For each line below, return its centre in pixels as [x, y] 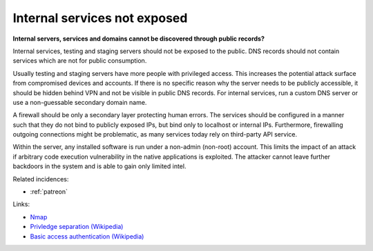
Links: [21, 204]
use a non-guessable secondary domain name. [80, 102]
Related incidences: [41, 179]
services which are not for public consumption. [80, 61]
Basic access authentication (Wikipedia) [87, 236]
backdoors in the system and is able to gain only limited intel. [99, 166]
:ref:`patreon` [49, 192]
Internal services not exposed [100, 18]
